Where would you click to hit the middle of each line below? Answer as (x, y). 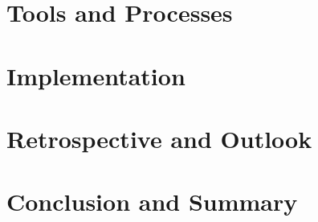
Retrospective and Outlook (159, 138)
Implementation (96, 75)
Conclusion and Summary (152, 201)
